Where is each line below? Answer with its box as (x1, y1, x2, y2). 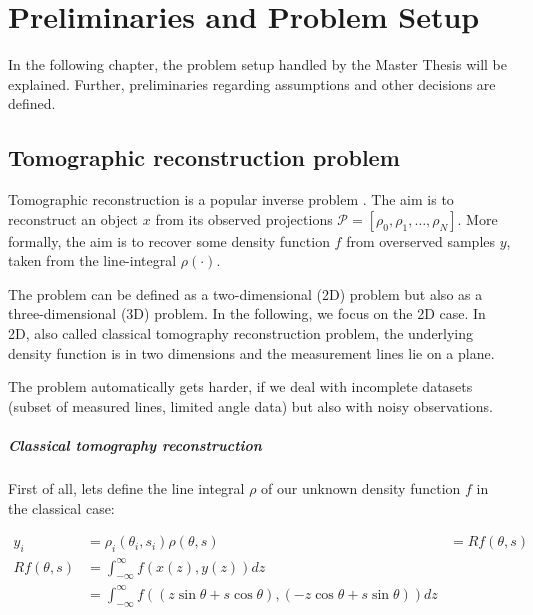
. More (457, 208, 498, 229)
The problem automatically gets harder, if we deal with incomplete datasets (8, 376, 473, 397)
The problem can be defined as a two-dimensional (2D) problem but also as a (8, 283, 483, 304)
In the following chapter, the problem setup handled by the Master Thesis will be (8, 54, 507, 75)
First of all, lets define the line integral (8, 478, 245, 499)
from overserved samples (346, 230, 496, 251)
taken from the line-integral (8, 250, 177, 271)
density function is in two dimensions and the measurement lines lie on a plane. (8, 342, 495, 363)
